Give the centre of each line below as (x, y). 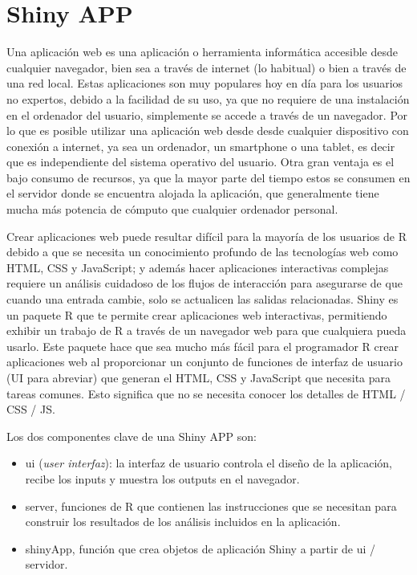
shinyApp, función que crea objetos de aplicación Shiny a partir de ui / (200, 548)
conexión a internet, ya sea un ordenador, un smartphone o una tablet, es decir (201, 146)
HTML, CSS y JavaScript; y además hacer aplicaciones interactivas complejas (198, 267)
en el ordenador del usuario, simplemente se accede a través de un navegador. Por (207, 114)
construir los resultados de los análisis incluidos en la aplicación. (183, 522)
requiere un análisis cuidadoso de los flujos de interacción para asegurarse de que (204, 283)
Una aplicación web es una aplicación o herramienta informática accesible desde (202, 52)
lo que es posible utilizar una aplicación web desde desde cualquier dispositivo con (208, 130)
